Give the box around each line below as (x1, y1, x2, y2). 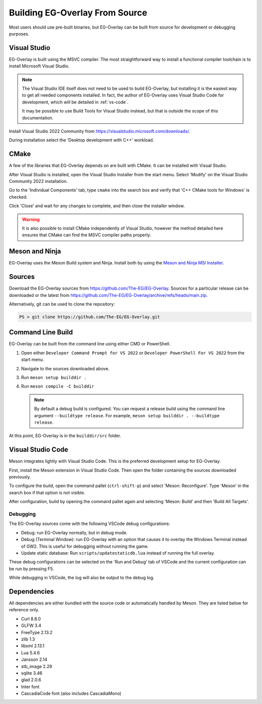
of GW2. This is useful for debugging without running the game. (21, 543, 149, 549)
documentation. (22, 115, 54, 121)
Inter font (21, 684, 40, 689)
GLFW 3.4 (21, 622, 41, 628)
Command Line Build (9, 328, 73, 337)
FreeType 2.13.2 (21, 629, 53, 635)
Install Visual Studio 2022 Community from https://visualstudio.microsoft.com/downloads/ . (9, 128, 190, 134)
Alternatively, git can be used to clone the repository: (9, 301, 115, 307)
